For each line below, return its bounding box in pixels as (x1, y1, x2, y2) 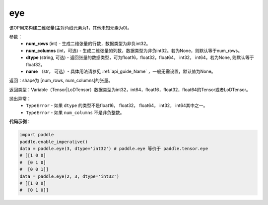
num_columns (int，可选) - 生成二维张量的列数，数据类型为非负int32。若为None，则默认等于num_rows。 (26, 48, 243, 53)
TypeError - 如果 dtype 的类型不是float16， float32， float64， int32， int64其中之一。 (26, 102, 208, 108)
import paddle (19, 132, 54, 138)
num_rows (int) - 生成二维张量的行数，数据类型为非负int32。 (26, 41, 151, 47)
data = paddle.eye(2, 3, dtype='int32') (19, 173, 119, 179)
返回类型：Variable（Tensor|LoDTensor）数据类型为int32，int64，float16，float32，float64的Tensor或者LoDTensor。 (9, 87, 251, 93)
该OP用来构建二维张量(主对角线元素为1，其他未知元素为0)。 (9, 25, 132, 31)
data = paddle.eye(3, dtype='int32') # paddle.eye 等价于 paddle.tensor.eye (19, 146, 208, 151)
